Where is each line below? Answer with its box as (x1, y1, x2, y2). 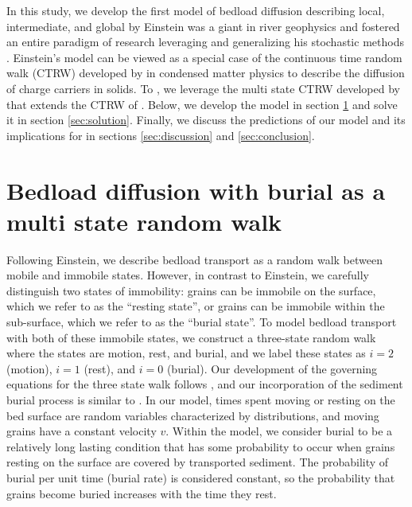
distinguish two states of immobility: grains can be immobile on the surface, (6, 282, 376, 298)
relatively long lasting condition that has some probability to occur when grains (6, 438, 395, 454)
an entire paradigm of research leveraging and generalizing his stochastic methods (6, 33, 404, 50)
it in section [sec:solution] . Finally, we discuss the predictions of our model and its (6, 111, 406, 128)
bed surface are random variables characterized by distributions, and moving (6, 407, 379, 423)
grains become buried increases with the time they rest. (6, 485, 277, 501)
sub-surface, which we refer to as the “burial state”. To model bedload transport (6, 314, 397, 330)
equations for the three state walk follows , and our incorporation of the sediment (6, 376, 403, 392)
